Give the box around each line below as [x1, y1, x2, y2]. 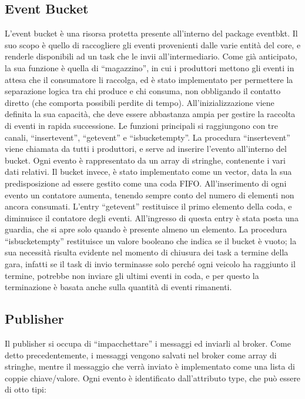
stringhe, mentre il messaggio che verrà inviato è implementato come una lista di [5, 360, 295, 373]
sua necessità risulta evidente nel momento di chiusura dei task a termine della [5, 246, 289, 258]
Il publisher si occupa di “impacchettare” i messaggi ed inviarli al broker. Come [5, 337, 291, 350]
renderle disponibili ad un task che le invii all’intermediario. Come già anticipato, [5, 50, 297, 62]
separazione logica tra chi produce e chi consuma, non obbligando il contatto [5, 85, 281, 97]
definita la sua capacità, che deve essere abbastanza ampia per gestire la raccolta [5, 108, 296, 120]
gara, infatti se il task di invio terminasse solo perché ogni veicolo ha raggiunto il [5, 258, 296, 270]
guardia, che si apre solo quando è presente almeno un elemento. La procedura [5, 223, 287, 235]
